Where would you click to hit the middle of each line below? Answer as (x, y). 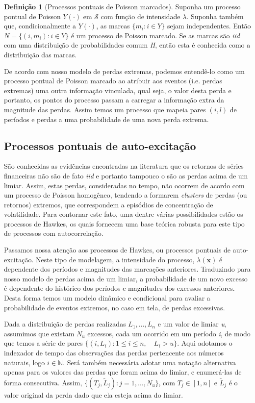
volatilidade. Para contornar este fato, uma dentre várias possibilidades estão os (124, 214)
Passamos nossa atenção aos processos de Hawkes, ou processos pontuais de (117, 250)
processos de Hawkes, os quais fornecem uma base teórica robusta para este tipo (124, 223)
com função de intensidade (140, 16)
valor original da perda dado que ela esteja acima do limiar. (94, 394)
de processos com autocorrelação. (54, 233)
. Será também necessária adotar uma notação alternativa (150, 362)
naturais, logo (25, 362)
